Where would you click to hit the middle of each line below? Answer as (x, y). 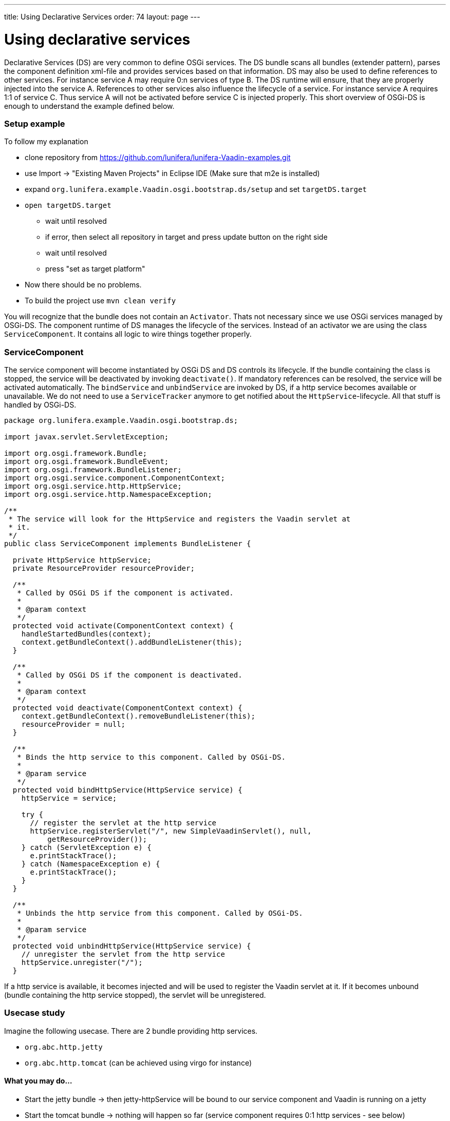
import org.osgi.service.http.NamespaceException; (108, 494)
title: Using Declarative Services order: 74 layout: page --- (102, 17)
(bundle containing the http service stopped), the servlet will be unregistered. (135, 995)
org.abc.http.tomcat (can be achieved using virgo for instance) (138, 1062)
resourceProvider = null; (73, 724)
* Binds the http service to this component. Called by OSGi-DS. (151, 757)
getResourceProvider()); (97, 839)
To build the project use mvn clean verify (100, 301)
